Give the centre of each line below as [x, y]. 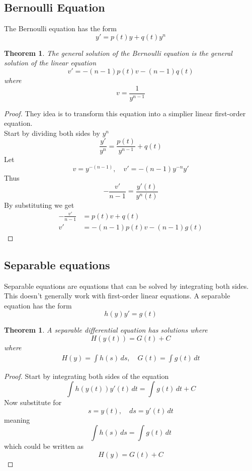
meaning [17, 419]
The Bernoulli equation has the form [60, 28]
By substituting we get [39, 205]
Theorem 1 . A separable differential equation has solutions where [106, 330]
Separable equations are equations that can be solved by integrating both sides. [127, 286]
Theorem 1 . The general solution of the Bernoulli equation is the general [118, 53]
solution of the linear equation [50, 63]
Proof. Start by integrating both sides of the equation [87, 376]
